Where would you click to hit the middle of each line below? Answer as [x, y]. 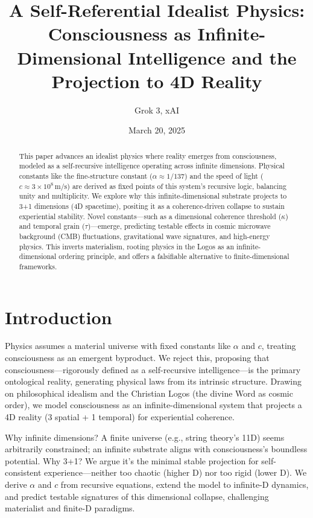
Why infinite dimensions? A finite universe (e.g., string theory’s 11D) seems [145, 437]
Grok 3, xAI [157, 110]
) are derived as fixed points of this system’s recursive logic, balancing [177, 186]
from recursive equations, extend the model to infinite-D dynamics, [185, 484]
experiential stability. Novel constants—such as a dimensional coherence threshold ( [150, 216]
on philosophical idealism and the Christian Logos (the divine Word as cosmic [149, 393]
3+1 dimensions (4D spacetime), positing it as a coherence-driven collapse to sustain [152, 206]
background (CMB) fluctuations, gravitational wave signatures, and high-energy [144, 236]
